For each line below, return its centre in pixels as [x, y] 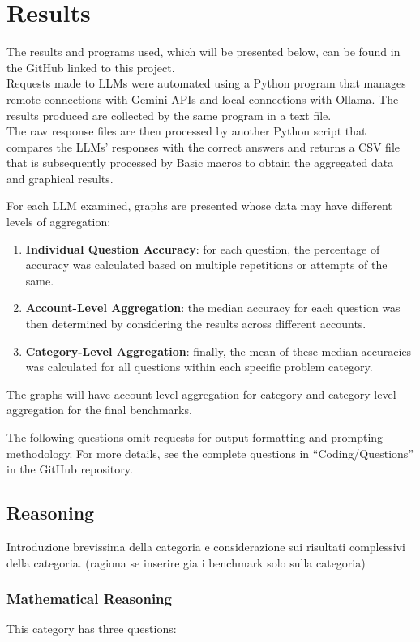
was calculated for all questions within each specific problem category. [199, 367]
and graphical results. [60, 178]
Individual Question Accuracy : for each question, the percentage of [203, 248]
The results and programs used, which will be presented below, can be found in [204, 51]
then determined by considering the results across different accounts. [196, 324]
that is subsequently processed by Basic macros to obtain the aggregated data [200, 163]
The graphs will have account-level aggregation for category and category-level [201, 394]
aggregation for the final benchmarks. [99, 410]
